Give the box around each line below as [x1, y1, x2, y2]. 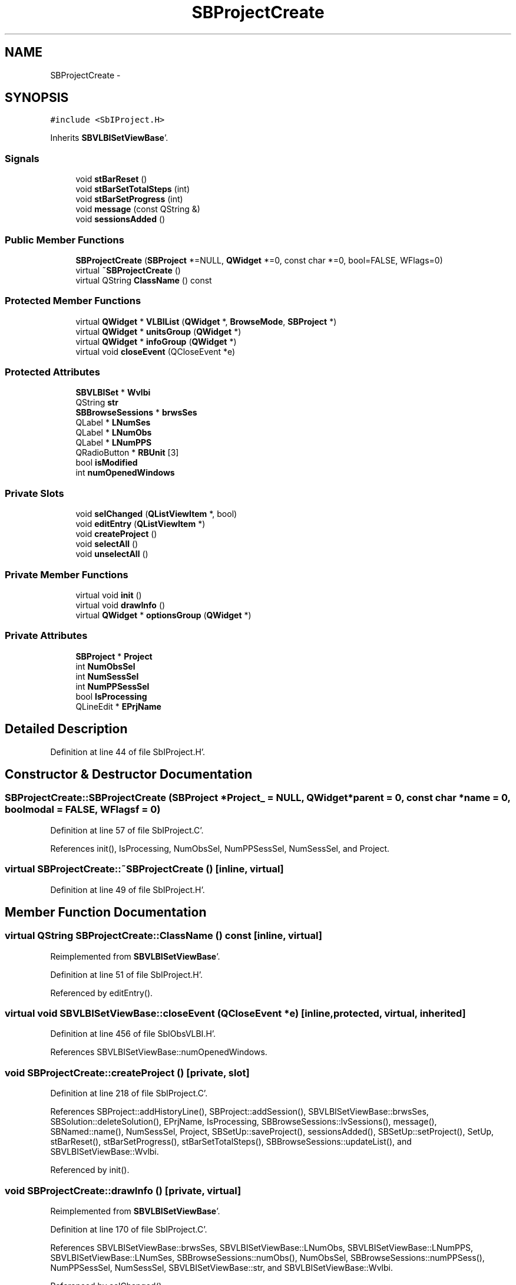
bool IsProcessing [75, 691, 147, 701]
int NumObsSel [75, 661, 135, 671]
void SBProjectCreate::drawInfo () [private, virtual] [5, 1184, 242, 1197]
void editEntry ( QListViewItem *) [75, 519, 206, 529]
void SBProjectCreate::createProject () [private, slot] [5, 1066, 250, 1079]
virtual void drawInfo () [75, 599, 166, 610]
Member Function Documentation [5, 904, 207, 920]
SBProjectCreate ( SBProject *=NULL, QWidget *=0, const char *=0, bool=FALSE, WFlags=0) [75, 255, 443, 265]
